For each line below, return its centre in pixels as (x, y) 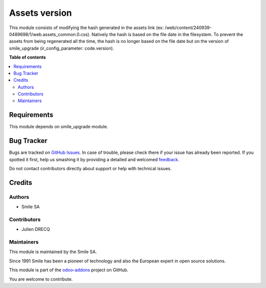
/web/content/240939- (188, 28)
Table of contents (28, 57)
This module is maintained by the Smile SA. (53, 252)
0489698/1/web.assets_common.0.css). (50, 34)
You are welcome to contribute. (41, 279)
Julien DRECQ (36, 229)
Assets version (41, 13)
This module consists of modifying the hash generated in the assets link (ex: (86, 28)
